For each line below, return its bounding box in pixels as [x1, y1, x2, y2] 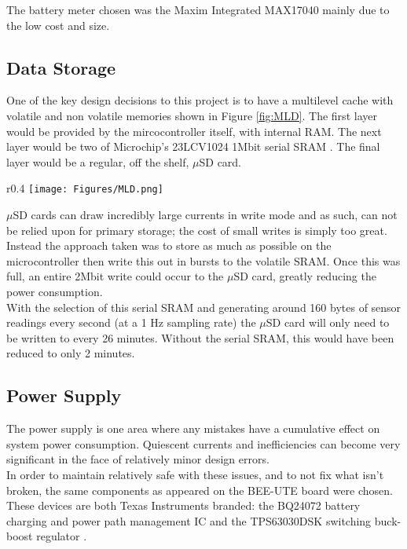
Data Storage [6, 55, 116, 79]
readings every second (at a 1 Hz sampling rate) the [6, 314, 256, 331]
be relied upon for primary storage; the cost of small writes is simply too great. [6, 221, 387, 238]
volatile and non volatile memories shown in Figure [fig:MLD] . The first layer [6, 107, 377, 123]
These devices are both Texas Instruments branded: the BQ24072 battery [6, 497, 361, 514]
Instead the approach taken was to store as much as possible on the [6, 237, 332, 254]
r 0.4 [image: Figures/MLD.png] [6, 180, 163, 196]
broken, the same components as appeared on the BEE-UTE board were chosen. [6, 481, 393, 498]
